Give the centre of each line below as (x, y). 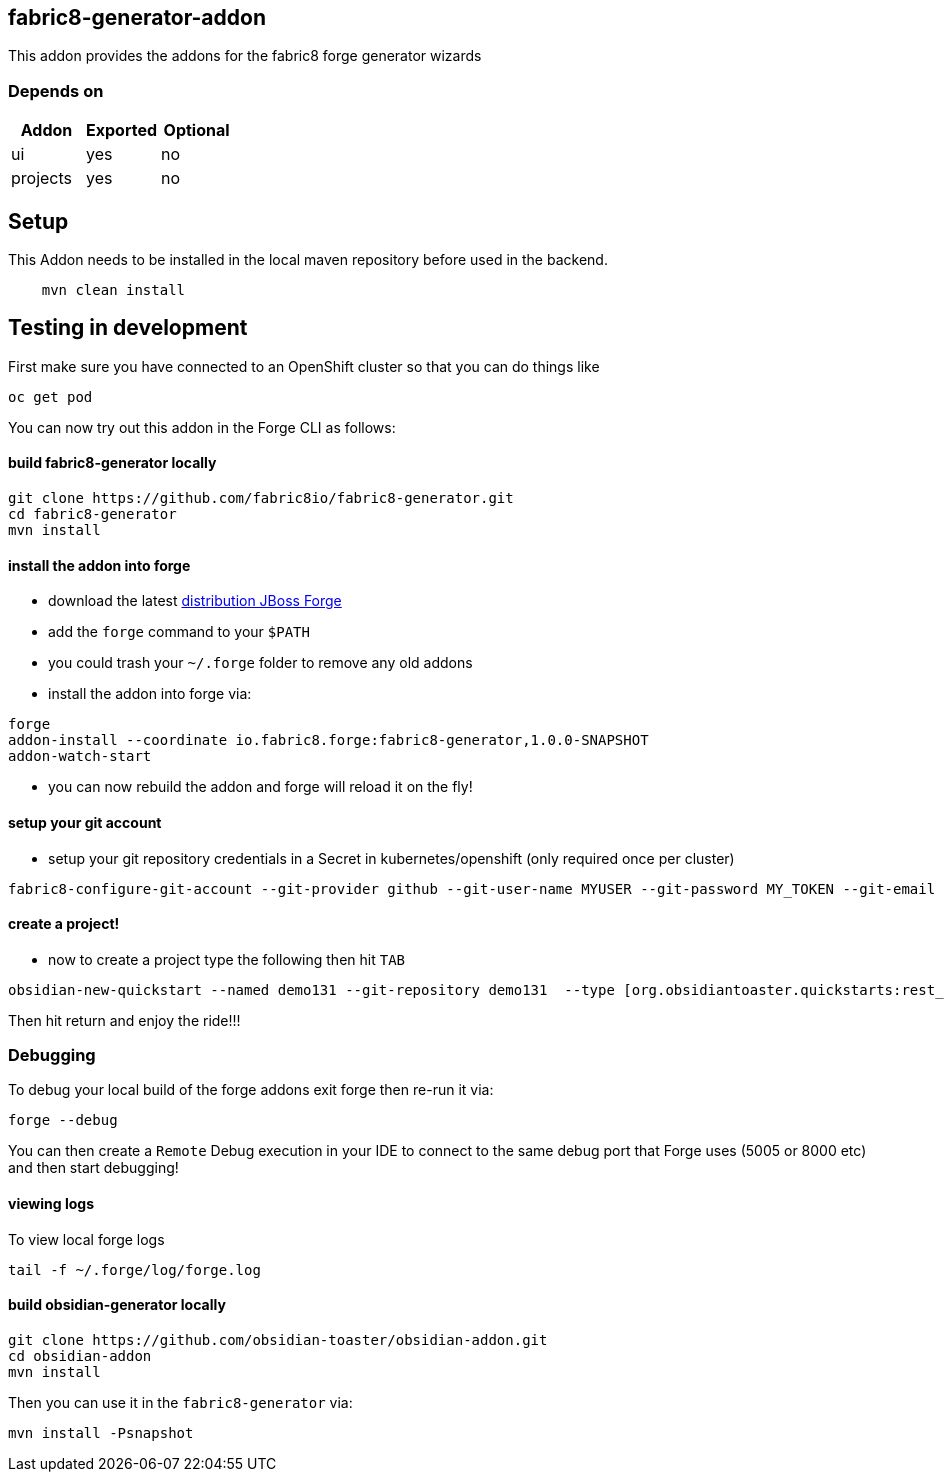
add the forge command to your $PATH (179, 632)
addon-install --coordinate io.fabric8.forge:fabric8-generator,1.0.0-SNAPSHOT (328, 740)
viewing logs (51, 1204)
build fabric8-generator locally (112, 463)
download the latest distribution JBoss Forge (195, 601)
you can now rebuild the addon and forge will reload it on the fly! (260, 787)
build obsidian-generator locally (117, 1305)
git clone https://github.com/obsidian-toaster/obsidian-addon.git (278, 1339)
